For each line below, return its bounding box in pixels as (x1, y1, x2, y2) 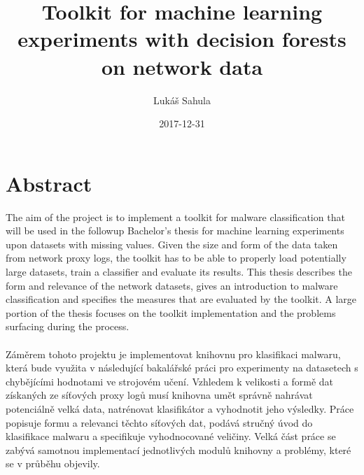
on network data (101, 52, 263, 80)
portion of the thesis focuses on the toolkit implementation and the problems (6, 305, 336, 320)
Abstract (6, 169, 92, 197)
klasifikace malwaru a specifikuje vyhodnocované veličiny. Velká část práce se (6, 429, 336, 444)
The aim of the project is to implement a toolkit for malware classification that (6, 209, 345, 224)
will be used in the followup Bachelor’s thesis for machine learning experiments (6, 223, 344, 238)
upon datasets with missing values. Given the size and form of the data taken (6, 236, 338, 251)
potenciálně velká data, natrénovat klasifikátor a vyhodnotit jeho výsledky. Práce (6, 401, 354, 416)
